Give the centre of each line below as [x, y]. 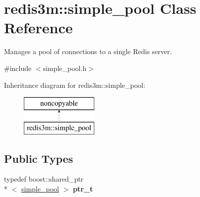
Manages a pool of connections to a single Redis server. [88, 51]
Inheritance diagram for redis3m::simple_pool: [75, 85]
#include [18, 68]
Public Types [39, 158]
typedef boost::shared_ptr [44, 179]
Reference [38, 28]
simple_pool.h [65, 68]
